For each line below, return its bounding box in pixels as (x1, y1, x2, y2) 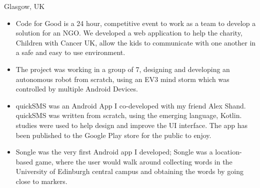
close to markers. (15, 175, 67, 186)
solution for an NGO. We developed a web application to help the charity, (15, 27, 242, 38)
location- (215, 146, 242, 157)
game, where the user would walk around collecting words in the (35, 156, 232, 166)
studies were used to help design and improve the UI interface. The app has (15, 119, 248, 130)
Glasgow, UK (4, 1, 45, 11)
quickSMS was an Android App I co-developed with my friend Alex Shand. (15, 100, 246, 110)
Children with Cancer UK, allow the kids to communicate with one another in (15, 37, 256, 47)
